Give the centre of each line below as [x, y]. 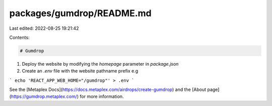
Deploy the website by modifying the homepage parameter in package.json [100, 64]
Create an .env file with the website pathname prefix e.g [80, 71]
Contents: [19, 37]
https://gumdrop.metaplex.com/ [44, 96]
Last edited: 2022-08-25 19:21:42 [44, 28]
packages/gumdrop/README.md [80, 13]
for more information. [102, 96]
